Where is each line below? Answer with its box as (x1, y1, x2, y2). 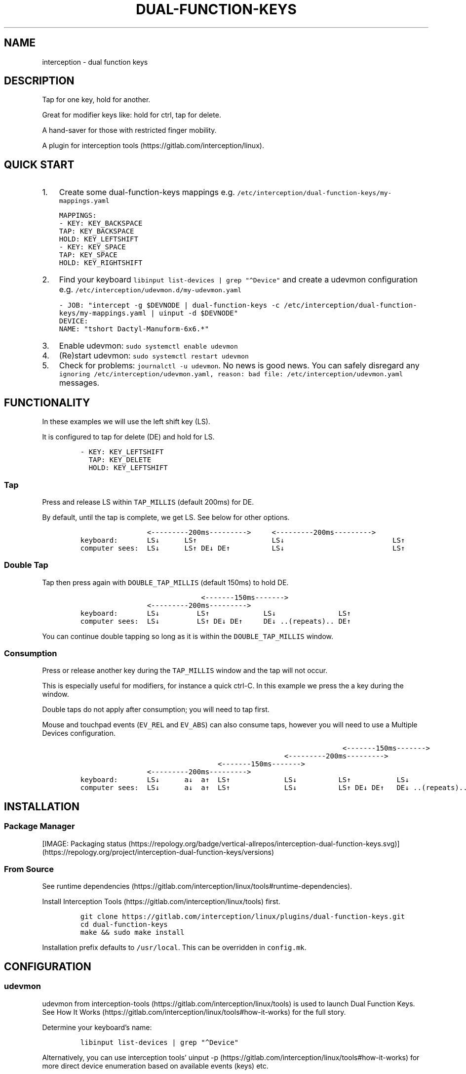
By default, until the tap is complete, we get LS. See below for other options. (42, 513, 290, 521)
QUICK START (4, 158, 75, 171)
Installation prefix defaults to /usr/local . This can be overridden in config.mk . (42, 943, 307, 952)
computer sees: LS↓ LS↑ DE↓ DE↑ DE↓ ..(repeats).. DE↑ (80, 617, 351, 625)
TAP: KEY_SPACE (59, 251, 117, 259)
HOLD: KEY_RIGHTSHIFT (59, 259, 143, 267)
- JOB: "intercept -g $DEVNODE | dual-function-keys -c (59, 301, 280, 310)
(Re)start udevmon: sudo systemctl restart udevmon (59, 351, 249, 361)
